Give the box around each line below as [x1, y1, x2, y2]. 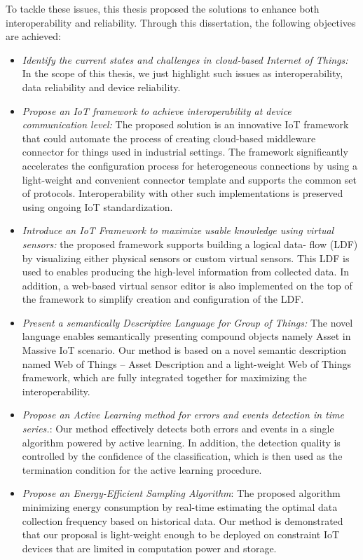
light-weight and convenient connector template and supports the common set [22, 172, 357, 186]
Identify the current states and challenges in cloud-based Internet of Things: [22, 52, 348, 67]
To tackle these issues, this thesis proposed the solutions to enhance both [6, 1, 320, 15]
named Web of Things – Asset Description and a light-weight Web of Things [22, 356, 352, 371]
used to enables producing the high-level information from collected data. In [22, 264, 349, 279]
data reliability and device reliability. [22, 79, 181, 94]
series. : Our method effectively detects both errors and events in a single [22, 421, 334, 436]
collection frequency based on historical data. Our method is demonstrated [22, 513, 343, 528]
